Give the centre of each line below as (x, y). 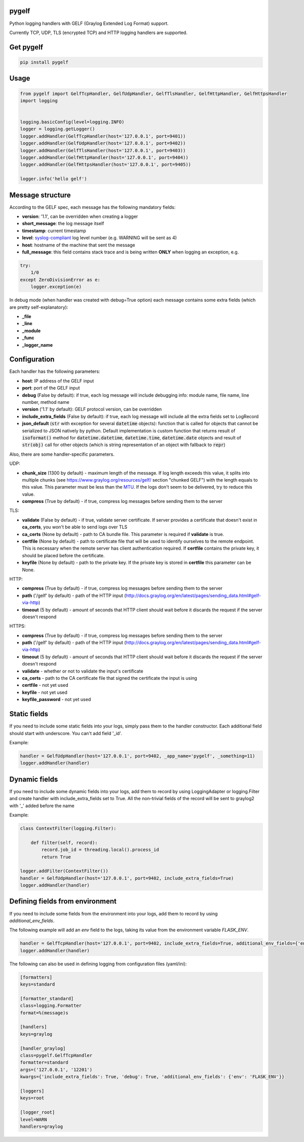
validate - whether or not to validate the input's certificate (83, 671)
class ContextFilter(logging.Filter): (68, 828)
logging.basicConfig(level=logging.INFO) (72, 122)
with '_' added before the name (42, 806)
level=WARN (33, 1119)
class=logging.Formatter (51, 1006)
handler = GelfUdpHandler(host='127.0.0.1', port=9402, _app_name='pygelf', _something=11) (138, 756)
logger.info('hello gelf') (53, 179)
